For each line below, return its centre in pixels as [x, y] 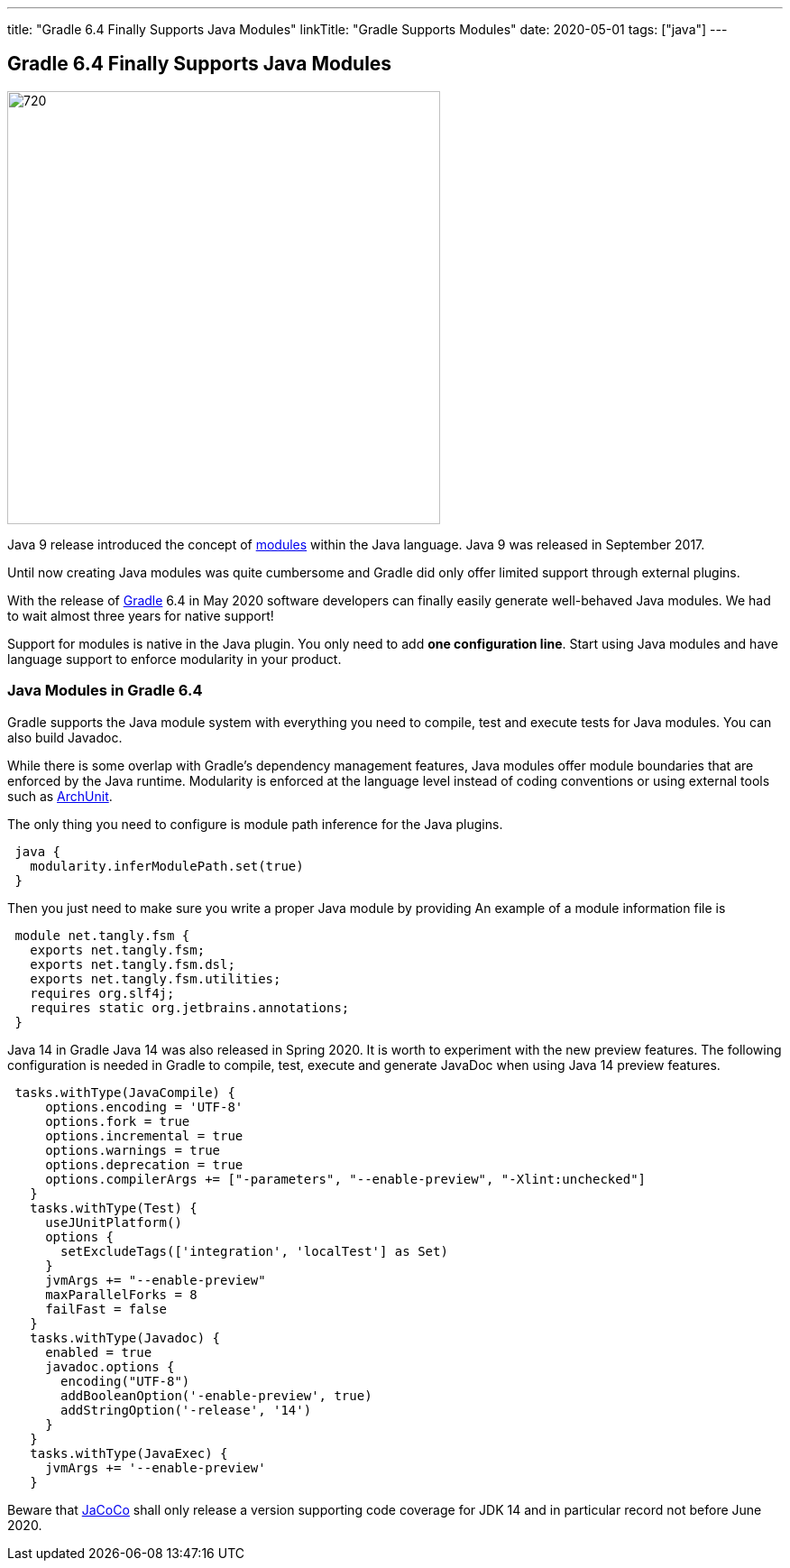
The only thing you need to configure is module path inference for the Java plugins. [255, 824]
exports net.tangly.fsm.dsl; [133, 964]
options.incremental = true [144, 1135]
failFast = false [106, 1309]
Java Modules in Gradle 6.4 [105, 691]
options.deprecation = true [144, 1164]
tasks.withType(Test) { [114, 1208]
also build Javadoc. [65, 737]
